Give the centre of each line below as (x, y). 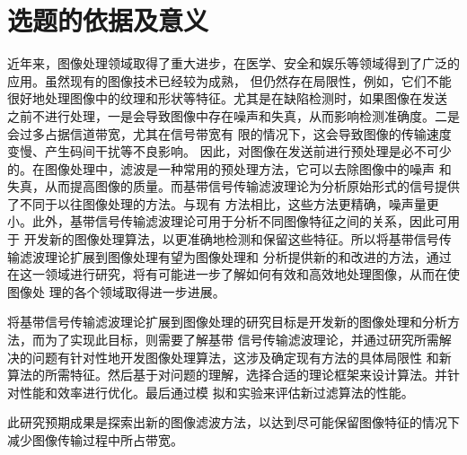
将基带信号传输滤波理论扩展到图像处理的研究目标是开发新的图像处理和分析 (227, 322)
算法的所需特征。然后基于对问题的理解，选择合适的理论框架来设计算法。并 (227, 375)
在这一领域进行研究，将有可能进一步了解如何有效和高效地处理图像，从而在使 (233, 274)
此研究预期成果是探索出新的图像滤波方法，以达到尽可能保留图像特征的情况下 (233, 422)
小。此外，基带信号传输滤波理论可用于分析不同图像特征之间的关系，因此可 (227, 221)
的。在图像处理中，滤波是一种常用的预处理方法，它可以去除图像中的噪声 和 (229, 168)
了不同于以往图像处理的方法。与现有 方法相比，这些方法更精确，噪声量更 (223, 203)
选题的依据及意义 (108, 20)
